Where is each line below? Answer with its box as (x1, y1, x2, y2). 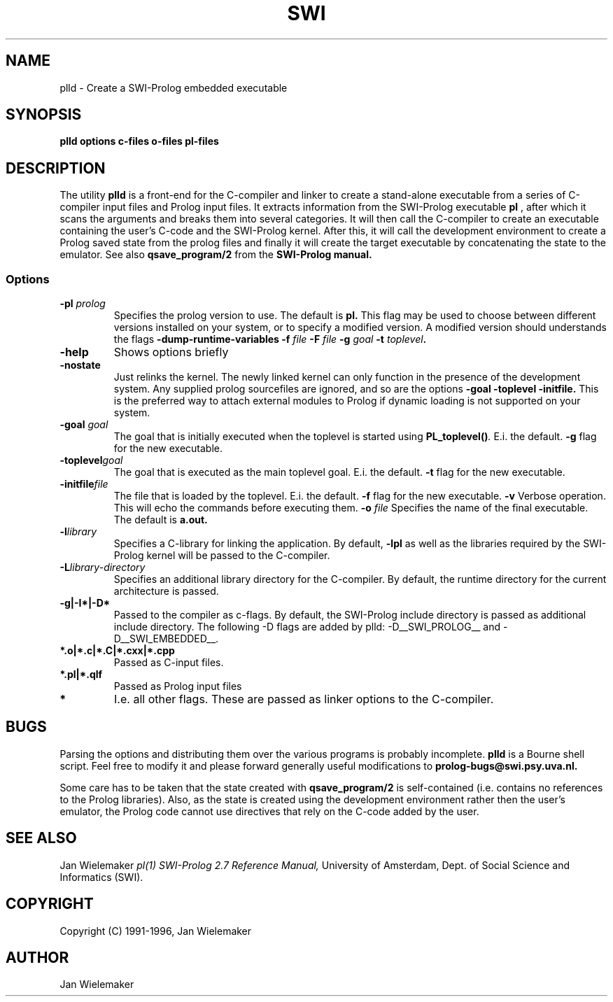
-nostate (59, 359, 101, 372)
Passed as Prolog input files (113, 680, 242, 693)
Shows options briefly (113, 345, 229, 360)
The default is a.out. (113, 514, 208, 526)
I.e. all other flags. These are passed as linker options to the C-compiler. (114, 692, 494, 707)
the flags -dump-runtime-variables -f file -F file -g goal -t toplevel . (113, 333, 427, 346)
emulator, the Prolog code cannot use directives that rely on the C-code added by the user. (59, 805, 479, 817)
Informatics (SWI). (59, 870, 143, 883)
